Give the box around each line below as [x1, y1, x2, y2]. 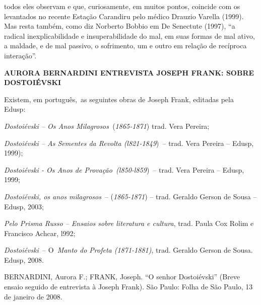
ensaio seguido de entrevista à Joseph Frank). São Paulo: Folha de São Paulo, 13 [4, 281, 253, 292]
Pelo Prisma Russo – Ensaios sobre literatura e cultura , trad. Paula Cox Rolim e [4, 218, 254, 228]
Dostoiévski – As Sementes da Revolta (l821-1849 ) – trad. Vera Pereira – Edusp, [4, 137, 254, 148]
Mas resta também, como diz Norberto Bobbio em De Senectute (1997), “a [4, 21, 235, 31]
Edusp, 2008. [4, 254, 44, 265]
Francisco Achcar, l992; [4, 227, 76, 238]
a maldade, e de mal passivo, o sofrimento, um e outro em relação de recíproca [4, 40, 247, 51]
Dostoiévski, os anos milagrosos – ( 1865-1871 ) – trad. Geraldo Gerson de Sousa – [4, 191, 257, 201]
